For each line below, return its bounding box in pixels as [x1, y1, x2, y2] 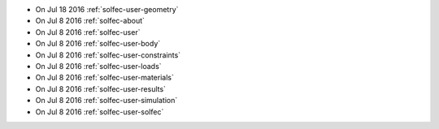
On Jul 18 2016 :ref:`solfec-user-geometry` [35, 5, 179, 14]
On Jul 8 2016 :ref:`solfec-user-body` [35, 39, 161, 49]
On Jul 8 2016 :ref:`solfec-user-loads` [35, 61, 162, 71]
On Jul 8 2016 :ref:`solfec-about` [35, 16, 146, 26]
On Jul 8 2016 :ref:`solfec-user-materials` [35, 73, 174, 83]
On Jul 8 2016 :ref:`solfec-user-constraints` [35, 49, 181, 60]
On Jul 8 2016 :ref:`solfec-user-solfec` [35, 106, 164, 117]
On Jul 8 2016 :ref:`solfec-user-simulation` [35, 96, 178, 105]
